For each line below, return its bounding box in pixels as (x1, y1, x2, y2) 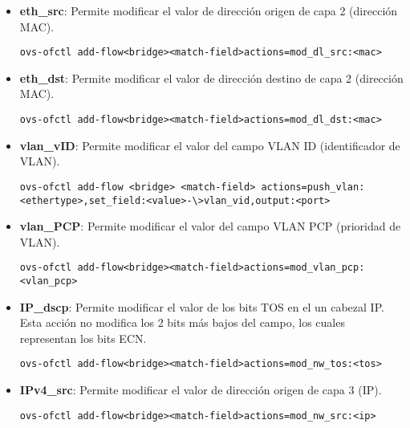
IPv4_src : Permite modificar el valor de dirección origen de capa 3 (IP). (19, 381, 382, 398)
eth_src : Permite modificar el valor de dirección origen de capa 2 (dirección (19, 2, 398, 18)
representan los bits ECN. (19, 329, 147, 346)
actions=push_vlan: (261, 181, 365, 193)
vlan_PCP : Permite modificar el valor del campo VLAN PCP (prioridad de (19, 218, 401, 234)
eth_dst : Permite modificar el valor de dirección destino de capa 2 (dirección (19, 69, 404, 86)
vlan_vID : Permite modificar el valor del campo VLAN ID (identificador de (19, 137, 400, 153)
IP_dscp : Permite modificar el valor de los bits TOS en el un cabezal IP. (19, 298, 384, 315)
